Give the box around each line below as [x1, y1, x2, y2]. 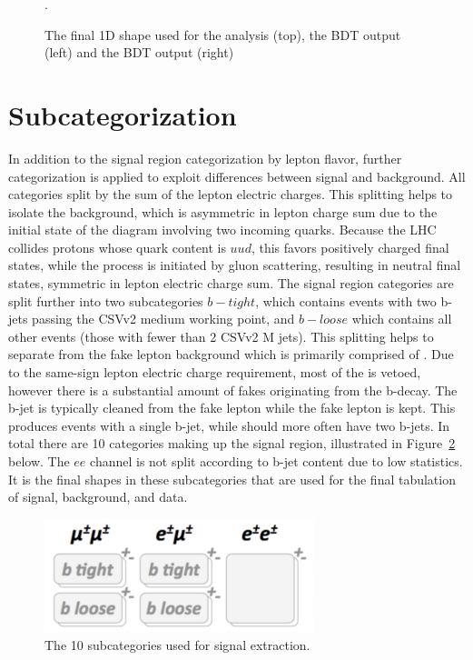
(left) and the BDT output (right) [44, 43, 234, 62]
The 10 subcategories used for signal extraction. [44, 635, 310, 654]
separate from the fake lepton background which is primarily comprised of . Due [8, 345, 454, 364]
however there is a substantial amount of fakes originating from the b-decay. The [8, 380, 458, 399]
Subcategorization [8, 95, 237, 133]
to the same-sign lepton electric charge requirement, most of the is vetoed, [8, 363, 421, 382]
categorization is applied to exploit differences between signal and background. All [8, 166, 466, 185]
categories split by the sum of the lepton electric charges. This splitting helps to [8, 185, 453, 204]
